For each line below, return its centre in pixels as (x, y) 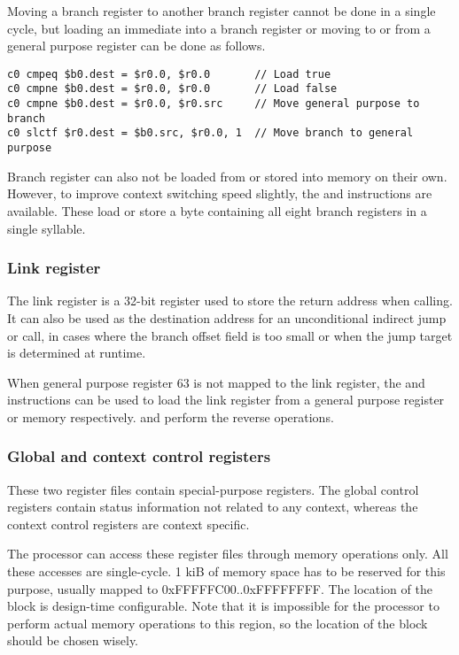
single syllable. (47, 228)
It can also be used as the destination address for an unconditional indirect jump (227, 317)
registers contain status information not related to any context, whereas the (213, 507)
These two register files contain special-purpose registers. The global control (213, 489)
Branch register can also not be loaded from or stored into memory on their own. (227, 176)
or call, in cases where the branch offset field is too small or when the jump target (230, 335)
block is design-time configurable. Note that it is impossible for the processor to (223, 606)
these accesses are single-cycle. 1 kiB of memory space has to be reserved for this (226, 571)
